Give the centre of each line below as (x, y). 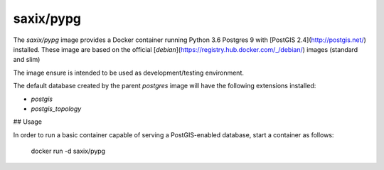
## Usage (28, 122)
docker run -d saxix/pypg (68, 151)
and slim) (27, 60)
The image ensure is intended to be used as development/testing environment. (129, 73)
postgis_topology (56, 108)
